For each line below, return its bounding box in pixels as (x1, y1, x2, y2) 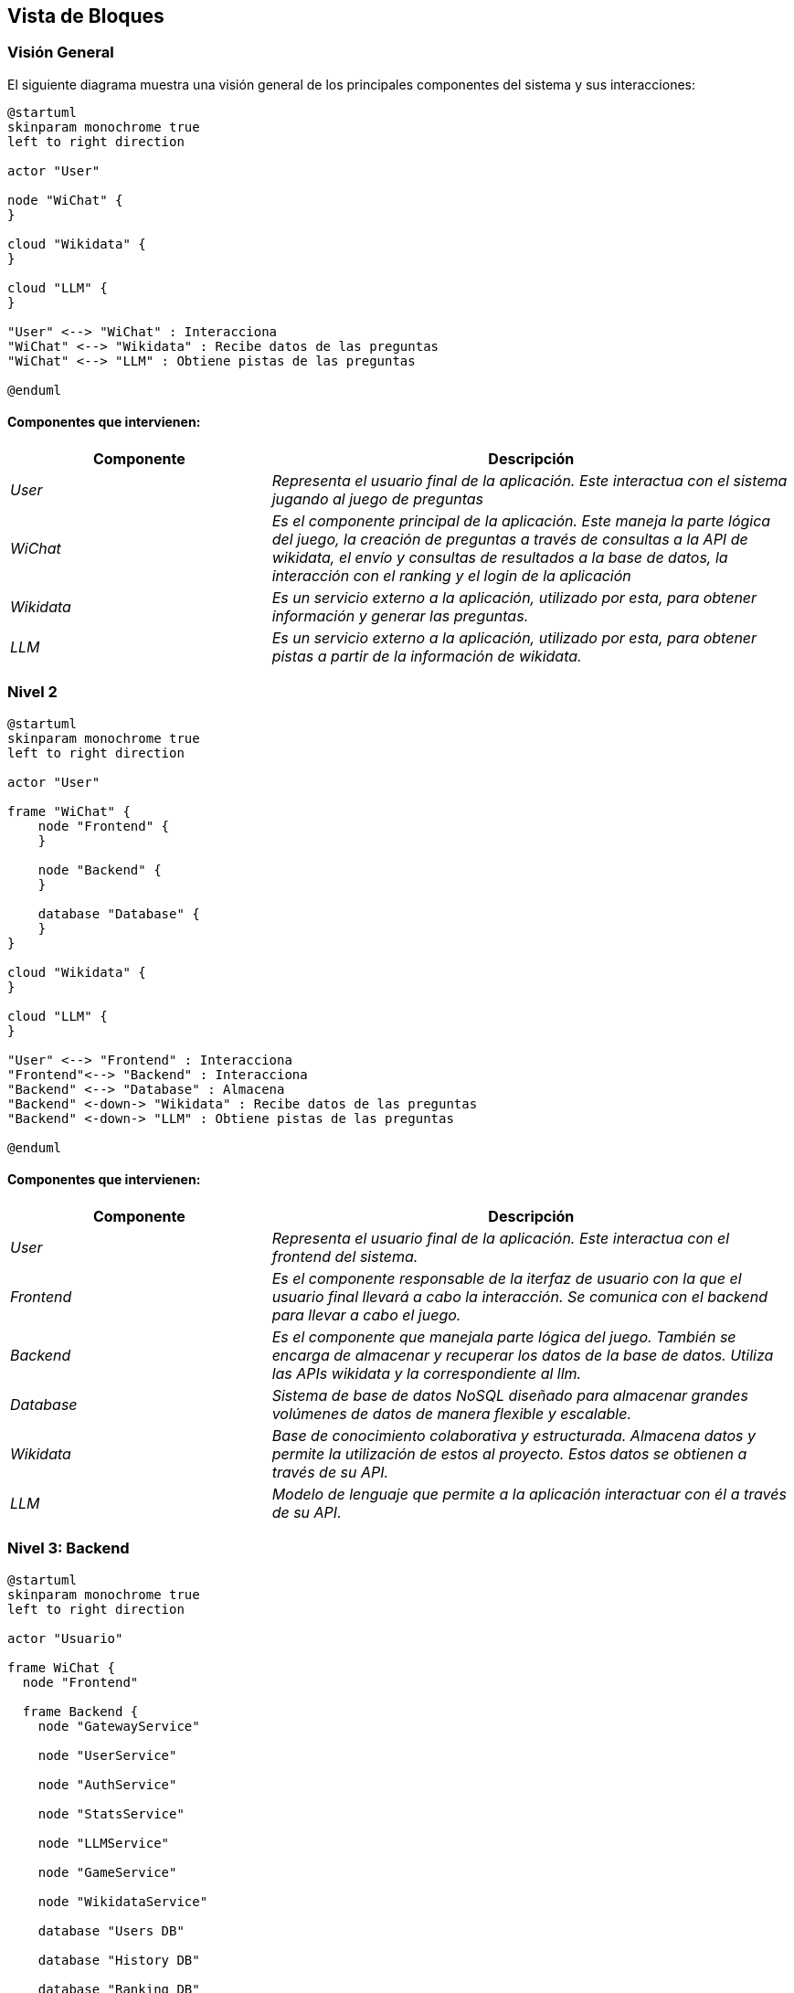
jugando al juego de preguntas (271, 490, 484, 509)
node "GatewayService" (37, 1718, 200, 1733)
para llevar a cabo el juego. (271, 1305, 461, 1324)
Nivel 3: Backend (7, 1539, 130, 1558)
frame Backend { (22, 1703, 139, 1719)
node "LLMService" (37, 1835, 170, 1850)
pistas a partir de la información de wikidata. (271, 647, 582, 666)
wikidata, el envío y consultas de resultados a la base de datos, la (271, 548, 728, 567)
